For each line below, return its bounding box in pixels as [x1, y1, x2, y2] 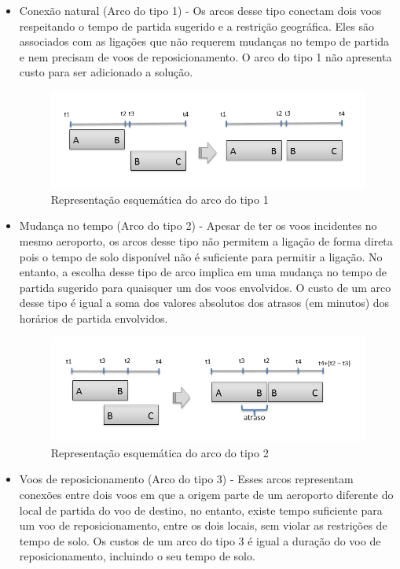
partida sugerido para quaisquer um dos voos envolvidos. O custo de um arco [19, 279, 391, 295]
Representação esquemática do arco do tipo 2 [50, 444, 269, 460]
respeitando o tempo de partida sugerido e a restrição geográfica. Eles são [19, 17, 374, 34]
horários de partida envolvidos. [19, 309, 168, 326]
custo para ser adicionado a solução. [19, 64, 193, 80]
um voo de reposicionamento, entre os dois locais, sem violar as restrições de [19, 517, 387, 534]
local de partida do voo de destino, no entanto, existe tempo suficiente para [19, 501, 383, 518]
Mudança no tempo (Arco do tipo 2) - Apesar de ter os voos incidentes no [19, 217, 377, 234]
